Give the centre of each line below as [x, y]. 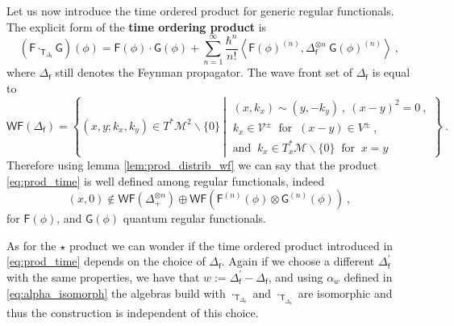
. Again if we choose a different [298, 261]
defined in [368, 276]
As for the [31, 245]
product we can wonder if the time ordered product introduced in [231, 245]
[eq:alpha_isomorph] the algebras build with [116, 293]
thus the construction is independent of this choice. [133, 312]
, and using [296, 276]
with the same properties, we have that [103, 276]
